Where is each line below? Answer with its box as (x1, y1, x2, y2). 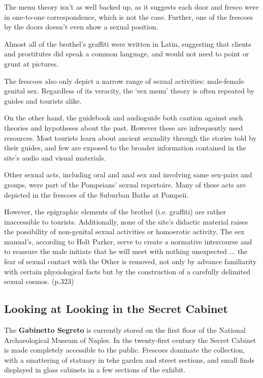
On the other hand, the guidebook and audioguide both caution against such (4, 112, 243, 123)
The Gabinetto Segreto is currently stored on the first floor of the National (4, 325, 246, 335)
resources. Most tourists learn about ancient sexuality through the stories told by (4, 132, 257, 143)
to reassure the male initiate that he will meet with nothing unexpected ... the (4, 246, 248, 257)
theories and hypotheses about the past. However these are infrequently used (4, 122, 243, 133)
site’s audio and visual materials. (4, 152, 106, 163)
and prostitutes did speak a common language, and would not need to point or (4, 48, 249, 59)
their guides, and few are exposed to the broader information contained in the (4, 142, 246, 153)
